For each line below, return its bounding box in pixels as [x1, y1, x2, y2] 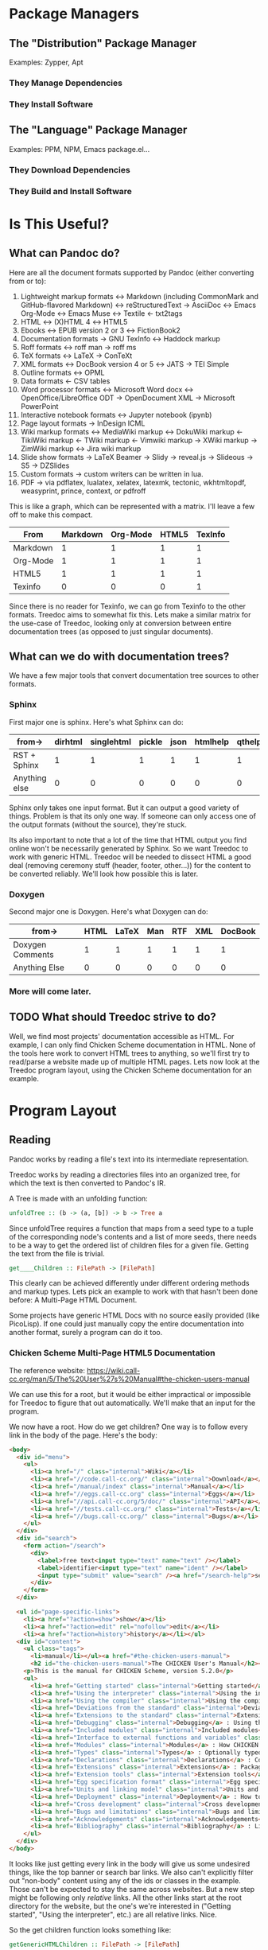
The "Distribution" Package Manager [9, 37, 197, 50]
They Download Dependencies [9, 164, 130, 175]
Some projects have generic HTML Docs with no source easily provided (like [9, 1310, 260, 1321]
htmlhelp [194, 736, 230, 747]
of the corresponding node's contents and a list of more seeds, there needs [9, 1232, 257, 1241]
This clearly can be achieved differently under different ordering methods [9, 1279, 250, 1288]
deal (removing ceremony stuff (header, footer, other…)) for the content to [9, 860, 251, 870]
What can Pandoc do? [9, 247, 120, 260]
